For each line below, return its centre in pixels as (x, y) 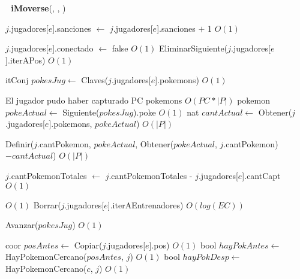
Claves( (95, 80)
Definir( (20, 143)
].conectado (73, 48)
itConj (17, 80)
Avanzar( (22, 225)
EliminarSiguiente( (193, 48)
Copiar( (88, 245)
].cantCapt (261, 175)
